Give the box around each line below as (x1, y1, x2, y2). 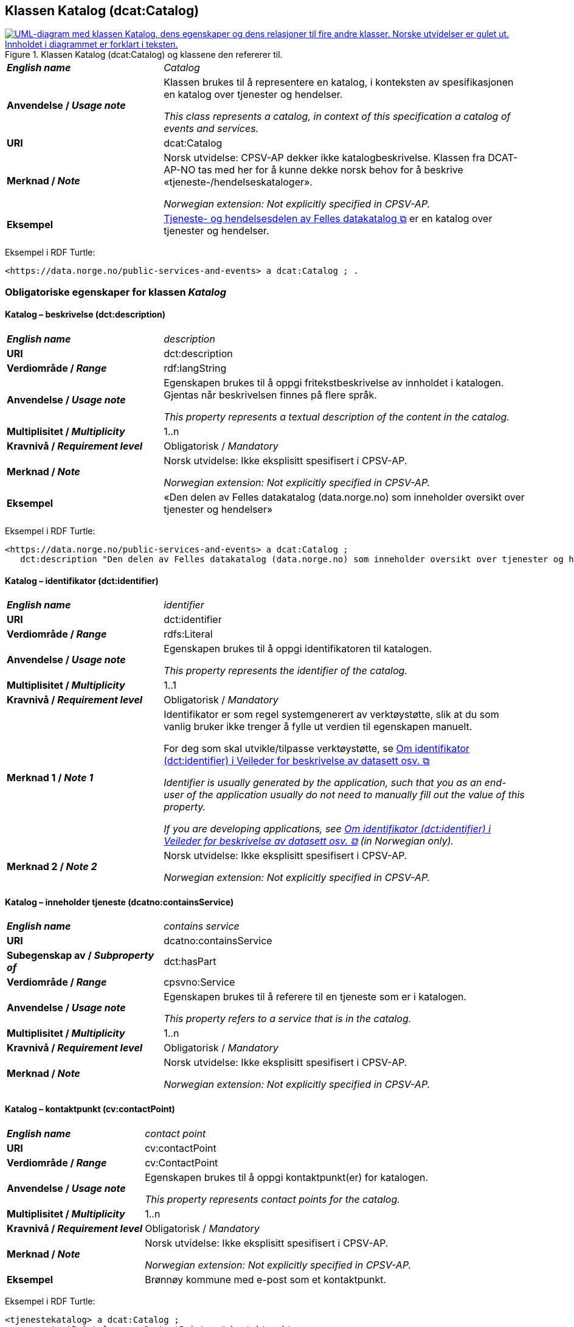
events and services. (164, 122, 259, 135)
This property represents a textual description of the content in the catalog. (164, 411, 510, 423)
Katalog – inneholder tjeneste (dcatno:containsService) (5, 896, 234, 907)
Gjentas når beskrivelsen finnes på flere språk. (164, 389, 377, 402)
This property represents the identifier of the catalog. (164, 664, 408, 677)
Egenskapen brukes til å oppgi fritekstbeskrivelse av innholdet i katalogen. (164, 377, 504, 389)
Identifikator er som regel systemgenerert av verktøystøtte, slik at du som (164, 708, 499, 721)
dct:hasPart (164, 955, 216, 968)
